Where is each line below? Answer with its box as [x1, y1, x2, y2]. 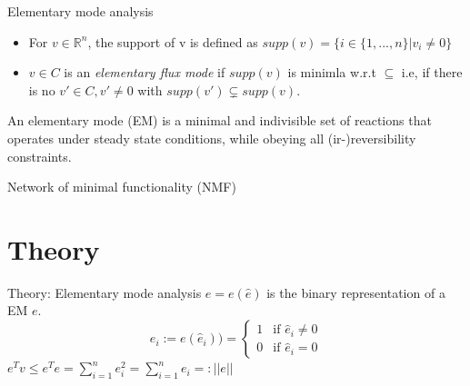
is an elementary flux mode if [64, 63, 225, 82]
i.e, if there [401, 63, 463, 82]
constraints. [7, 146, 72, 165]
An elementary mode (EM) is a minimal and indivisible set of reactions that [7, 111, 432, 130]
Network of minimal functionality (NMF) [7, 177, 236, 196]
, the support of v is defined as [87, 32, 258, 51]
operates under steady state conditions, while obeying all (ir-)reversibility [7, 128, 416, 147]
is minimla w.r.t [287, 63, 376, 82]
